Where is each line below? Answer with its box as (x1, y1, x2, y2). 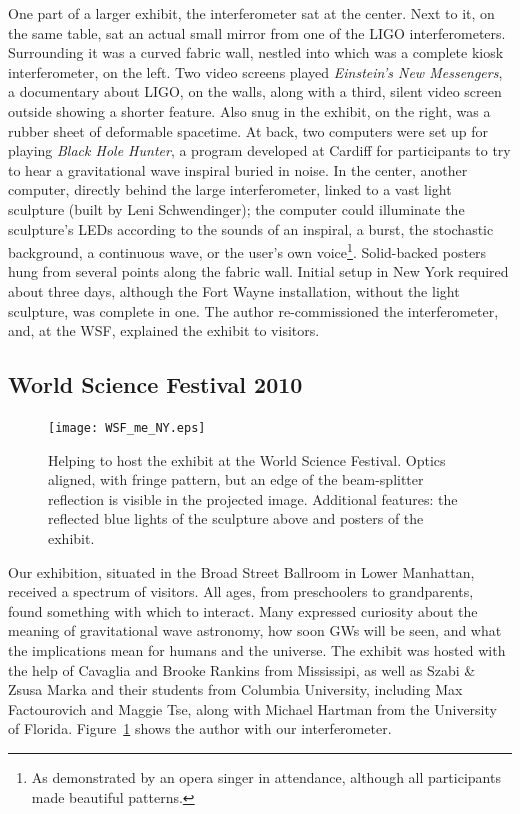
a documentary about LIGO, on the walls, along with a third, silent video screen (8, 81, 502, 102)
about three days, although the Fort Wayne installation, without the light (8, 280, 460, 301)
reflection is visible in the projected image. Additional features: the (48, 488, 458, 509)
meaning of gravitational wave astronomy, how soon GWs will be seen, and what (8, 620, 502, 641)
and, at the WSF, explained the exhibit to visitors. (8, 320, 320, 341)
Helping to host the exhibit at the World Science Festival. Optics (48, 449, 446, 470)
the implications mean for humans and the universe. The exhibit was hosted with (8, 639, 506, 660)
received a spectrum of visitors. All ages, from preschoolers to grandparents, (8, 581, 474, 602)
